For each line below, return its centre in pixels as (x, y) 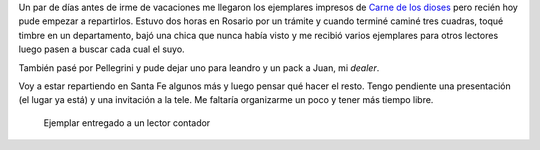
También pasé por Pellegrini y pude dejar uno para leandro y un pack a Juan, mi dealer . (199, 67)
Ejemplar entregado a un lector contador (127, 122)
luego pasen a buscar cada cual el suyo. (101, 49)
